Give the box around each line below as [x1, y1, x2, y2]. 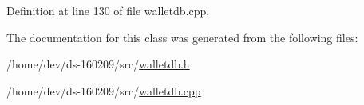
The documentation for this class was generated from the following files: [6, 29, 358, 45]
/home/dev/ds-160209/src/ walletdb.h [6, 56, 190, 72]
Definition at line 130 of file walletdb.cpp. [6, 2, 210, 18]
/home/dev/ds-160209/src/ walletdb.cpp [6, 82, 201, 99]
